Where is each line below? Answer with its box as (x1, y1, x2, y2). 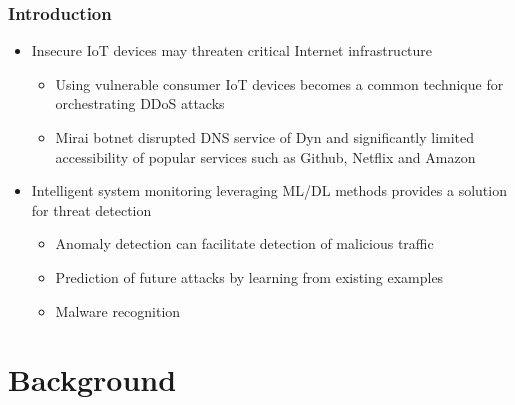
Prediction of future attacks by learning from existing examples (55, 266, 444, 287)
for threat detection (31, 199, 152, 220)
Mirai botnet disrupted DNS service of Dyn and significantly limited (55, 127, 475, 147)
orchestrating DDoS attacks (55, 93, 225, 114)
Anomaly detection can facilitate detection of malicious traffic (55, 233, 434, 254)
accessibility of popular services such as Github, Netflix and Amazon (55, 146, 476, 167)
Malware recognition (55, 300, 181, 321)
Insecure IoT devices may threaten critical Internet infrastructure (31, 40, 433, 61)
